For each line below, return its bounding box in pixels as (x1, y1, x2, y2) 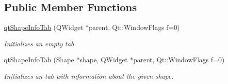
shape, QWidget (80, 55, 128, 65)
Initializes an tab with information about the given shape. (4, 70, 174, 81)
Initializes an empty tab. (4, 38, 76, 48)
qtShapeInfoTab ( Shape (4, 55, 74, 65)
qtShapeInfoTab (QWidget (4, 22, 83, 32)
